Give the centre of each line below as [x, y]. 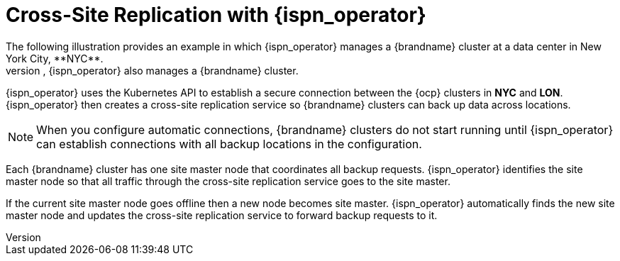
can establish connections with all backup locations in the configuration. [229, 144]
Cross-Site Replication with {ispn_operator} [216, 15]
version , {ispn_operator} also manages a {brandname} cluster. [152, 70]
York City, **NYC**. [55, 58]
